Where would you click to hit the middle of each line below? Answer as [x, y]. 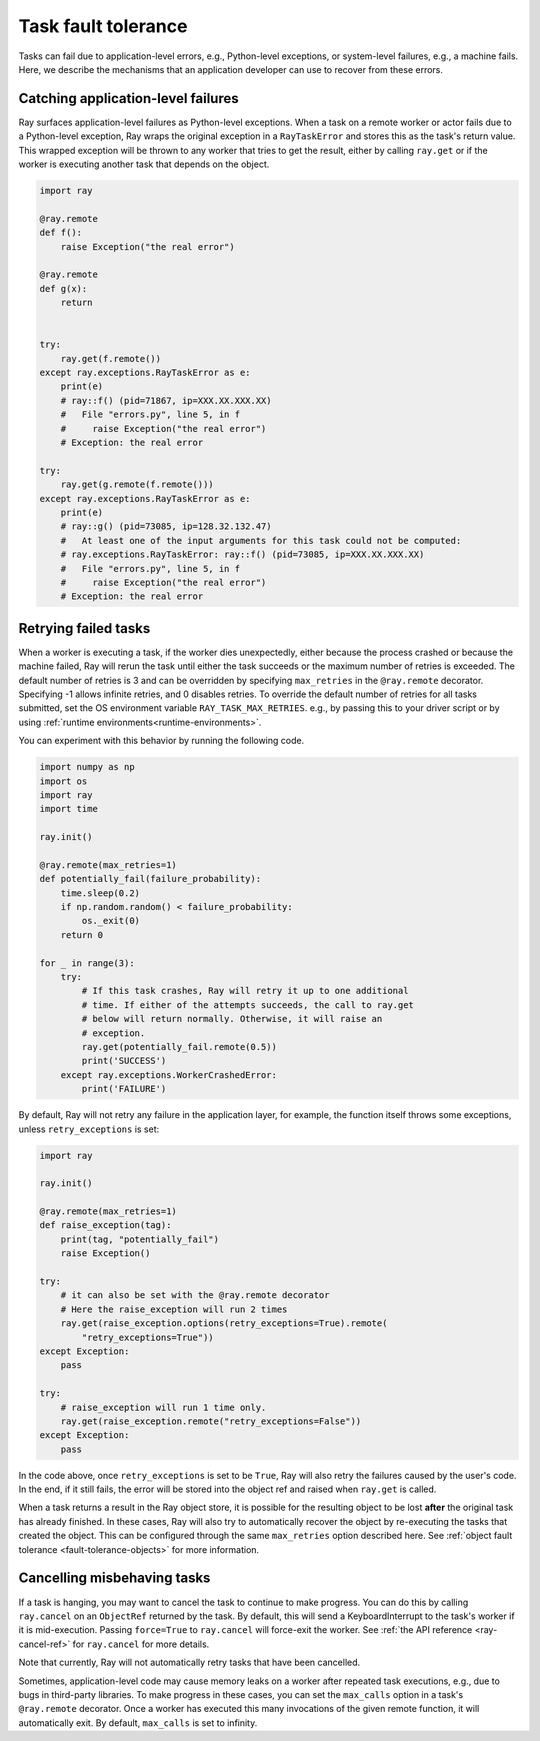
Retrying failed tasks [84, 628]
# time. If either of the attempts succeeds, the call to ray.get [248, 1004]
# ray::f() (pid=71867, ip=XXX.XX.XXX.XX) [166, 400]
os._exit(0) [110, 921]
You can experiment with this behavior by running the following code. [161, 741]
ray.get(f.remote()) [111, 358]
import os [63, 781]
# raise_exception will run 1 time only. [163, 1407]
